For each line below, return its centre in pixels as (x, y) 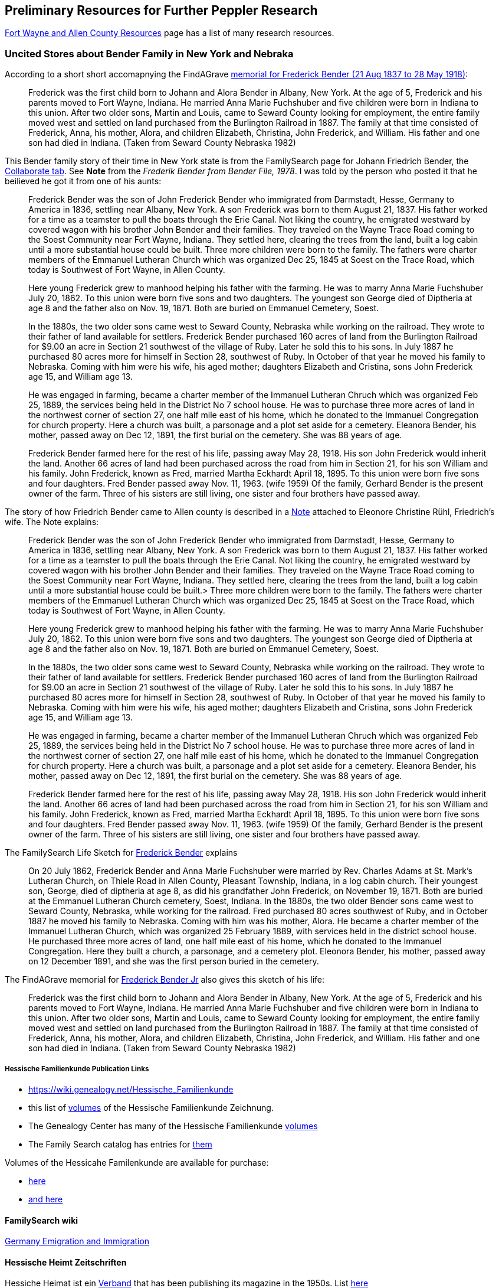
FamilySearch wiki (42, 1220)
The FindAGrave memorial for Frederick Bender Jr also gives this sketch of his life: (165, 980)
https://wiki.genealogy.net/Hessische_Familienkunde (131, 1089)
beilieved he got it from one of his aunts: (83, 181)
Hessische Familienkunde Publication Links (77, 1069)
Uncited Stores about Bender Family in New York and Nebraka (149, 53)
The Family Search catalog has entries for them (120, 1144)
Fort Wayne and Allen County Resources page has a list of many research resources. (170, 33)
